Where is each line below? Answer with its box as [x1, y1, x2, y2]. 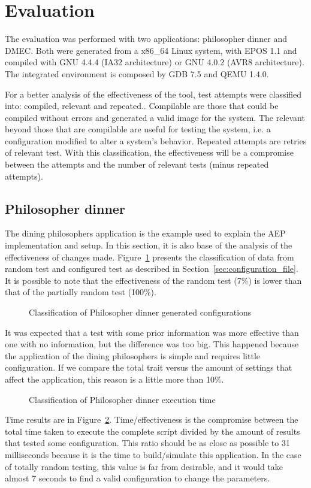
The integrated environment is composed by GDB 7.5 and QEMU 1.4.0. [5, 67, 269, 80]
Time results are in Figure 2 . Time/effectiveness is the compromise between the [5, 413, 298, 426]
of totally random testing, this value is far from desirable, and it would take [5, 460, 283, 472]
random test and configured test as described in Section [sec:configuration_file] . [5, 262, 298, 275]
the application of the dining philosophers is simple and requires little [5, 349, 260, 362]
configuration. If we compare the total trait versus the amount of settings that [5, 361, 292, 374]
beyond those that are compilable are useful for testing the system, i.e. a [5, 123, 271, 135]
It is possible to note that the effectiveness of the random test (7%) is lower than [5, 274, 302, 286]
